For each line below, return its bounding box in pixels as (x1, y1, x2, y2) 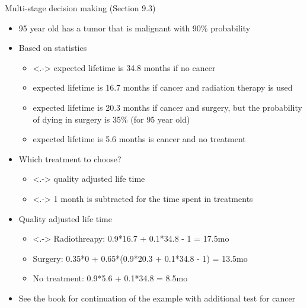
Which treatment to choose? (18, 152, 121, 165)
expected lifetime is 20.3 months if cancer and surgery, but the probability (33, 101, 302, 113)
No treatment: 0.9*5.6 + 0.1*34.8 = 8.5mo (33, 272, 188, 284)
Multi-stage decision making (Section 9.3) (5, 2, 156, 14)
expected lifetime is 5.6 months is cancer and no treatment (33, 133, 246, 145)
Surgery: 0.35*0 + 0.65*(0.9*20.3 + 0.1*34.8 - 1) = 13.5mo (33, 252, 248, 264)
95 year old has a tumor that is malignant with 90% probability (18, 21, 251, 34)
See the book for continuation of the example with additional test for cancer (18, 291, 296, 304)
